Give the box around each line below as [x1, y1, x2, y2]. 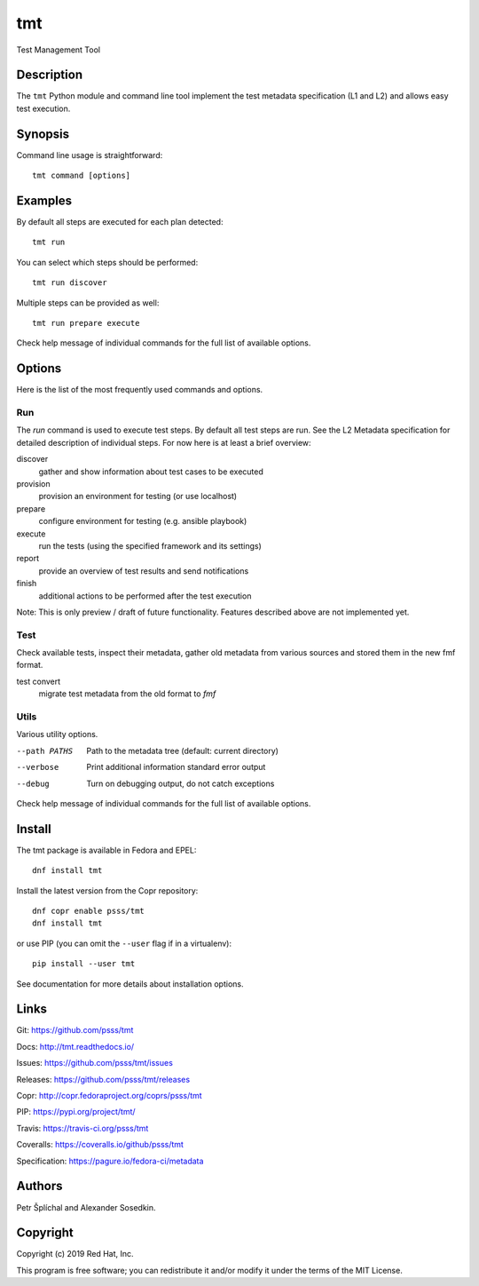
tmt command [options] [32, 171, 131, 181]
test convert [16, 676, 61, 687]
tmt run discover [32, 278, 107, 288]
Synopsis [16, 126, 70, 141]
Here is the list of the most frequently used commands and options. [16, 385, 263, 395]
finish [16, 578, 37, 589]
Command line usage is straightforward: [16, 149, 163, 160]
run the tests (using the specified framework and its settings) [38, 540, 262, 551]
